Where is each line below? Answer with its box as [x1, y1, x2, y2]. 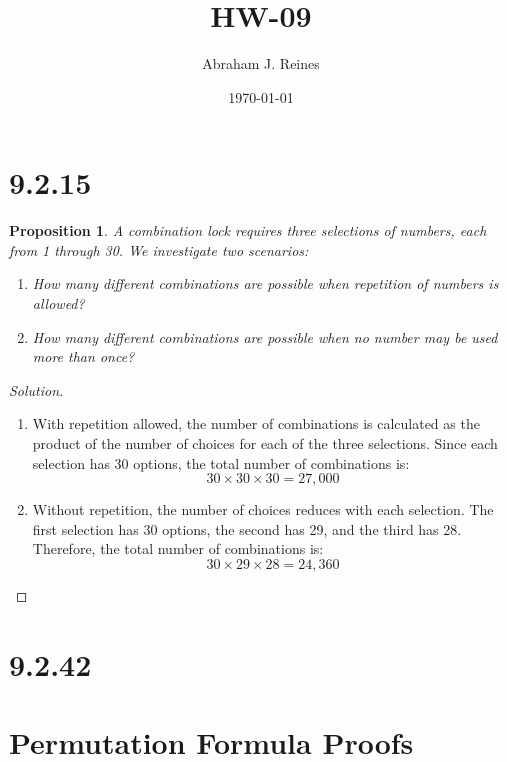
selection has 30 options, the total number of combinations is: [32, 452, 410, 473]
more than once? [32, 346, 135, 367]
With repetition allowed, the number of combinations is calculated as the [32, 413, 480, 434]
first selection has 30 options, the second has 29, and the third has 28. [32, 518, 462, 539]
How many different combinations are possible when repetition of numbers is [32, 273, 499, 294]
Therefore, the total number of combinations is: [32, 538, 324, 559]
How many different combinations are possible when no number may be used [32, 326, 498, 347]
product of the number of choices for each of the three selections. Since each [32, 433, 498, 453]
